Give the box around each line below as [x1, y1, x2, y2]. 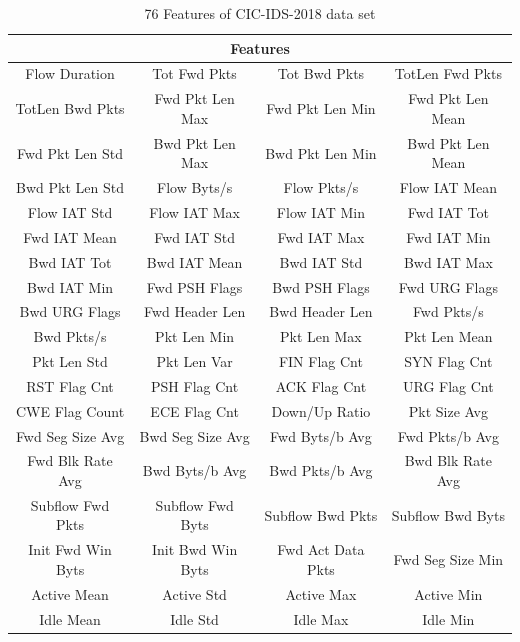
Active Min [414, 583, 483, 604]
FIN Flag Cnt [278, 351, 363, 372]
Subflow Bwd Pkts [264, 504, 378, 525]
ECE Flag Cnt [150, 400, 239, 421]
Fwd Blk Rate [27, 450, 113, 471]
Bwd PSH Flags [272, 276, 370, 297]
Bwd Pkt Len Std [16, 177, 124, 198]
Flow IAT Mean [399, 177, 498, 198]
